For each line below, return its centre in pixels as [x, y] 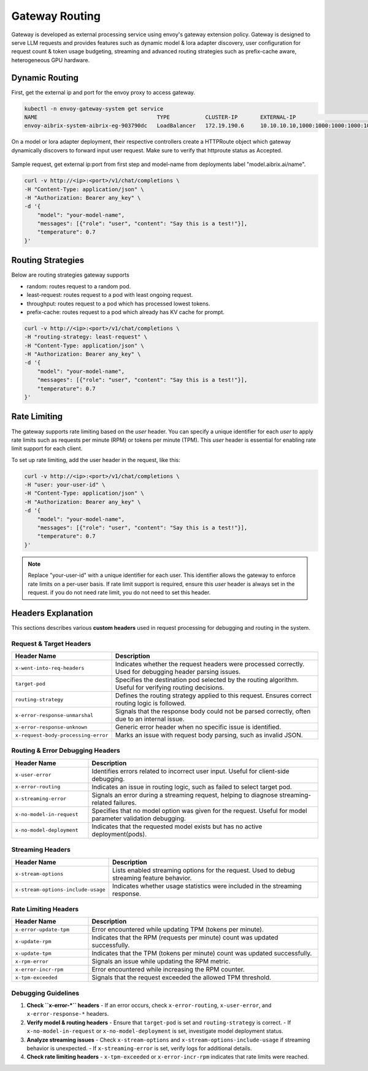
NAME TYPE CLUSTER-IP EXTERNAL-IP [160, 117]
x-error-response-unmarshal [54, 715]
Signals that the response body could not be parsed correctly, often [213, 712]
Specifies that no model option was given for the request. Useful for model [199, 810]
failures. [125, 802]
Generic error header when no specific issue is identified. [198, 727]
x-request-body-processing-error [62, 735]
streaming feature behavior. [152, 877]
